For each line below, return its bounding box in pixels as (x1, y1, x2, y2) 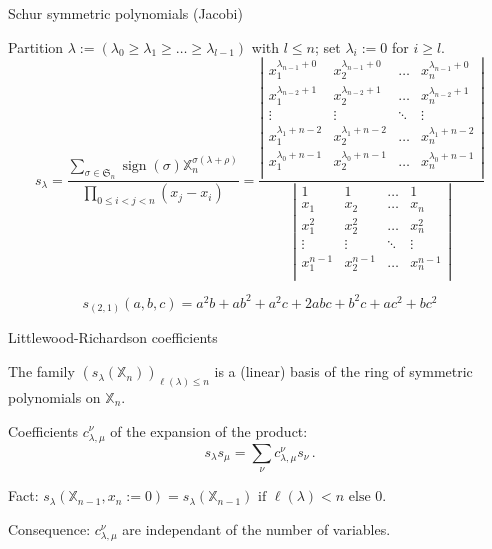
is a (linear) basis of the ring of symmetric (214, 361, 473, 382)
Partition (8, 36, 64, 57)
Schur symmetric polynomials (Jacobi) (8, 3, 243, 23)
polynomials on (8, 386, 101, 407)
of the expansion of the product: (110, 420, 308, 441)
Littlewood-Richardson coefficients (8, 327, 218, 348)
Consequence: (8, 518, 91, 539)
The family (8, 361, 75, 382)
